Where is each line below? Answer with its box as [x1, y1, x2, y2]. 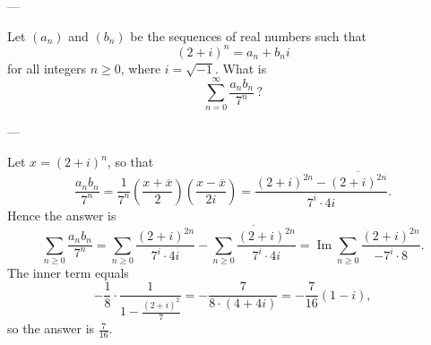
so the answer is [7, 319, 95, 338]
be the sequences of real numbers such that [130, 26, 366, 45]
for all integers [7, 58, 87, 77]
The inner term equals [7, 263, 129, 281]
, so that [107, 152, 154, 170]
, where [120, 58, 161, 77]
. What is [215, 58, 267, 77]
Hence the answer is [7, 205, 116, 224]
